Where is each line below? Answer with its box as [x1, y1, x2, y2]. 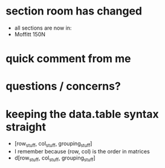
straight [5, 120, 47, 134]
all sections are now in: [14, 24, 72, 31]
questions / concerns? [5, 80, 121, 93]
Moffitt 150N [14, 30, 46, 37]
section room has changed [5, 4, 143, 18]
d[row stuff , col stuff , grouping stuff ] [14, 154, 96, 163]
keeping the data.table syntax [5, 107, 159, 121]
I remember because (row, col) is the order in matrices [14, 148, 150, 155]
